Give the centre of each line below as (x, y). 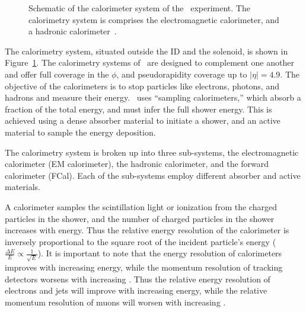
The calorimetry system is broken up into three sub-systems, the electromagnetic (152, 152)
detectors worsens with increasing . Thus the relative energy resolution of (138, 279)
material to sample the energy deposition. (80, 132)
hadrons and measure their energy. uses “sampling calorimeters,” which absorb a (153, 97)
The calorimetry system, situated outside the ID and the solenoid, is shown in (146, 51)
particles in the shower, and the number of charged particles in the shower (140, 218)
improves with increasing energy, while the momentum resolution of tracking (144, 267)
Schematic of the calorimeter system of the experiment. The (139, 8)
